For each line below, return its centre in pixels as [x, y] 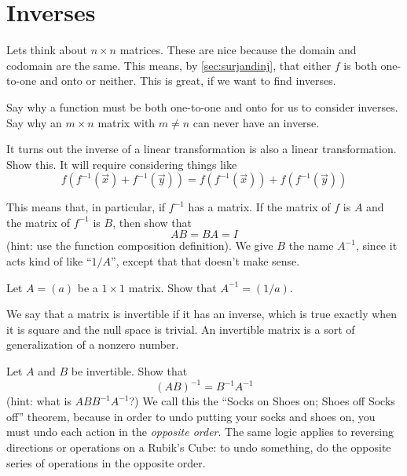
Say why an [34, 122]
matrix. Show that [172, 287]
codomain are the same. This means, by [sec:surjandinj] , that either [169, 65]
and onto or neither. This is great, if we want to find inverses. [188, 81]
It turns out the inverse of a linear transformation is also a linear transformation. [202, 149]
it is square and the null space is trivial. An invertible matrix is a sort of [181, 329]
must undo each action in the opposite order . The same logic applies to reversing [200, 432]
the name [311, 245]
